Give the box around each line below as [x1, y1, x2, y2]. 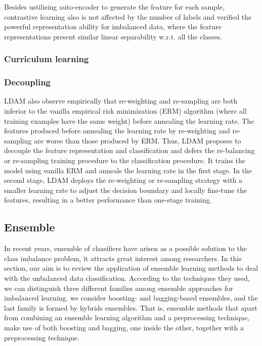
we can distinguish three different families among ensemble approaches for [4, 282, 233, 293]
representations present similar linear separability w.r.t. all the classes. [4, 31, 222, 41]
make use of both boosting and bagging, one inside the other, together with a [4, 322, 244, 332]
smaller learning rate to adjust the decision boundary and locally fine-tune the [4, 184, 247, 195]
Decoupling [4, 76, 51, 88]
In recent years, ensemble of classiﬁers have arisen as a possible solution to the [4, 243, 247, 254]
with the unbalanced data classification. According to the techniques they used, [4, 272, 250, 283]
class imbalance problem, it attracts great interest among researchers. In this [4, 253, 242, 263]
